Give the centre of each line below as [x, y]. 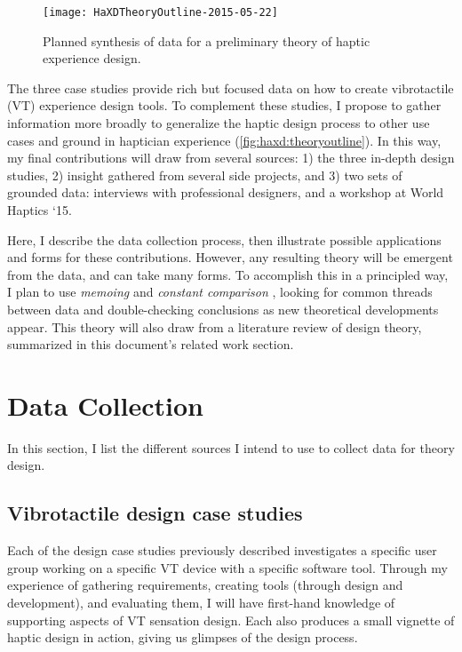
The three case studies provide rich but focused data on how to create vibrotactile [231, 87]
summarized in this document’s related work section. [151, 344]
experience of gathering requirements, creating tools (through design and [205, 585]
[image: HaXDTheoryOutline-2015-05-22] [160, 12]
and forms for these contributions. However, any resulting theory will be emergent [230, 257]
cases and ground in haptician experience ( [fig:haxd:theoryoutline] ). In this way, [224, 140]
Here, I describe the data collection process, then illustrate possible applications [224, 239]
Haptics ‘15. [40, 210]
